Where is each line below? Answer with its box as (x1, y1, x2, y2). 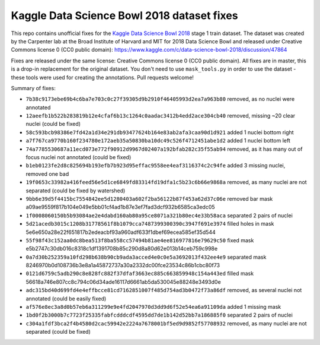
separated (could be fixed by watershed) (25, 187, 126, 194)
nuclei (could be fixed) (25, 121, 81, 128)
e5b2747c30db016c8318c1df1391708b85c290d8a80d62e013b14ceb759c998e (25, 245, 218, 252)
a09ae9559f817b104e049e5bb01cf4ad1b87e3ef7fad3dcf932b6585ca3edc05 (25, 204, 216, 211)
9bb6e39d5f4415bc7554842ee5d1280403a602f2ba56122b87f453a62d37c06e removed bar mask (25, 195, 273, 202)
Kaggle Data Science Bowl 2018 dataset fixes (11, 9, 238, 22)
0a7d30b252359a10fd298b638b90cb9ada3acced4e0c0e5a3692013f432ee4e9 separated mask (25, 253, 267, 261)
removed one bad (25, 170, 69, 178)
